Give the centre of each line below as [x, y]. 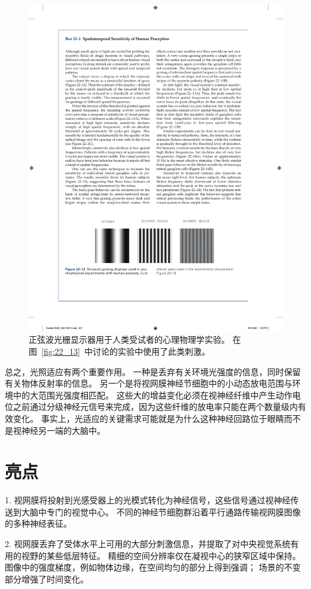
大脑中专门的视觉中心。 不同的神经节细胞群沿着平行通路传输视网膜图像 [161, 511]
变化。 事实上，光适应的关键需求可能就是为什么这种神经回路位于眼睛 [148, 418]
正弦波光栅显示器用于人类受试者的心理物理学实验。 [129, 339]
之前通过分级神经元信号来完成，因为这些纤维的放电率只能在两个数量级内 [155, 407]
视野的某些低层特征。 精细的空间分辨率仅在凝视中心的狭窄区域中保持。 [161, 555]
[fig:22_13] [61, 351]
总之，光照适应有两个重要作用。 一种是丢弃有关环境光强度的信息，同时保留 [153, 371]
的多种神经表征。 [38, 523]
